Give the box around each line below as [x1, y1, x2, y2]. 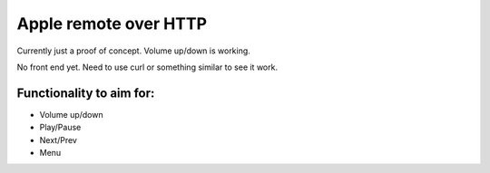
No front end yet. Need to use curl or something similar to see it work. [16, 62, 279, 72]
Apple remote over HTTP [16, 14, 208, 34]
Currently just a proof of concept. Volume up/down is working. [16, 45, 251, 56]
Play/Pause [39, 122, 82, 133]
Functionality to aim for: [16, 85, 155, 101]
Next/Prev [39, 134, 77, 145]
